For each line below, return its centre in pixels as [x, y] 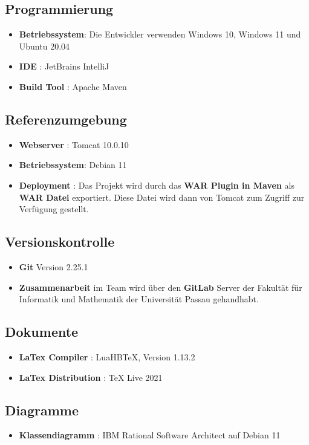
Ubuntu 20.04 [44, 46]
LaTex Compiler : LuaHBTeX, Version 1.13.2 [107, 356]
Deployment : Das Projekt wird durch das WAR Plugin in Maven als [157, 185]
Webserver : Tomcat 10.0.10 [74, 144]
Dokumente [42, 332]
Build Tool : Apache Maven [73, 86]
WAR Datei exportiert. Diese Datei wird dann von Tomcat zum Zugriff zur [162, 197]
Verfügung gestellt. [54, 209]
